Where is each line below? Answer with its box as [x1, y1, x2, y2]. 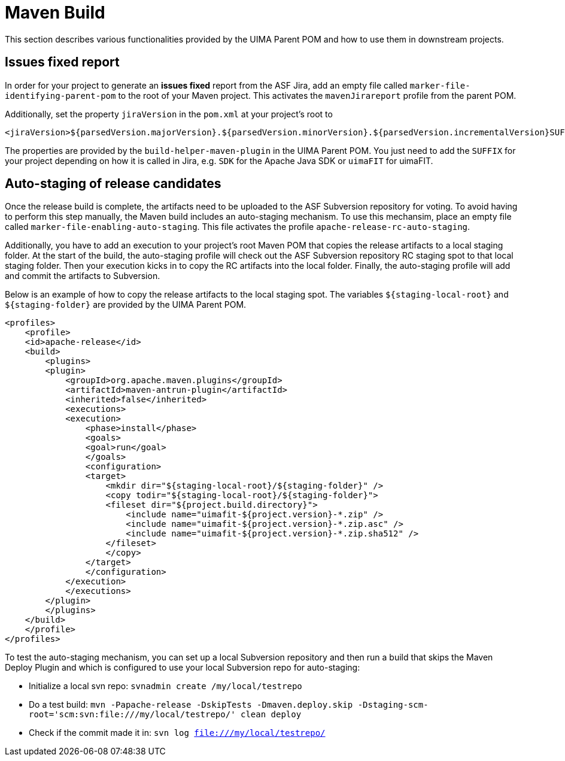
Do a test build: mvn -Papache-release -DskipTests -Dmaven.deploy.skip [29, 699, 353, 710]
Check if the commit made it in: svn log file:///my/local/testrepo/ [29, 727, 326, 738]
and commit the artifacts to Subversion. [5, 271, 160, 281]
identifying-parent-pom [5, 90, 116, 101]
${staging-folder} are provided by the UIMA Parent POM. [5, 299, 247, 310]
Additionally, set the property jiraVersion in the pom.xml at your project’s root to [5, 108, 333, 119]
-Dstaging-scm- [357, 700, 429, 710]
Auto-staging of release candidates [5, 176, 221, 192]
